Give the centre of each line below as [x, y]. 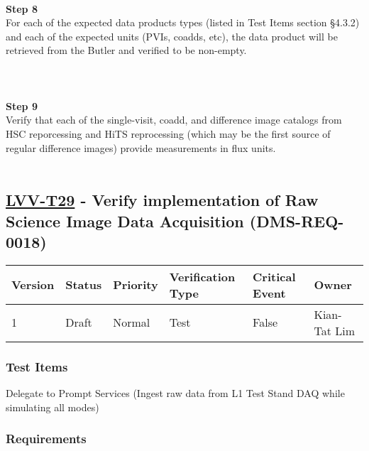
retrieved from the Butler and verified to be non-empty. [126, 50]
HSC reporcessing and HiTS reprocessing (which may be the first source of [168, 133]
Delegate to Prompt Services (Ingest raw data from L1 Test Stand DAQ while [175, 392]
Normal [132, 322]
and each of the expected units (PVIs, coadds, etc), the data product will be [172, 36]
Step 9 [22, 105]
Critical [274, 276]
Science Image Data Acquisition [125, 221]
